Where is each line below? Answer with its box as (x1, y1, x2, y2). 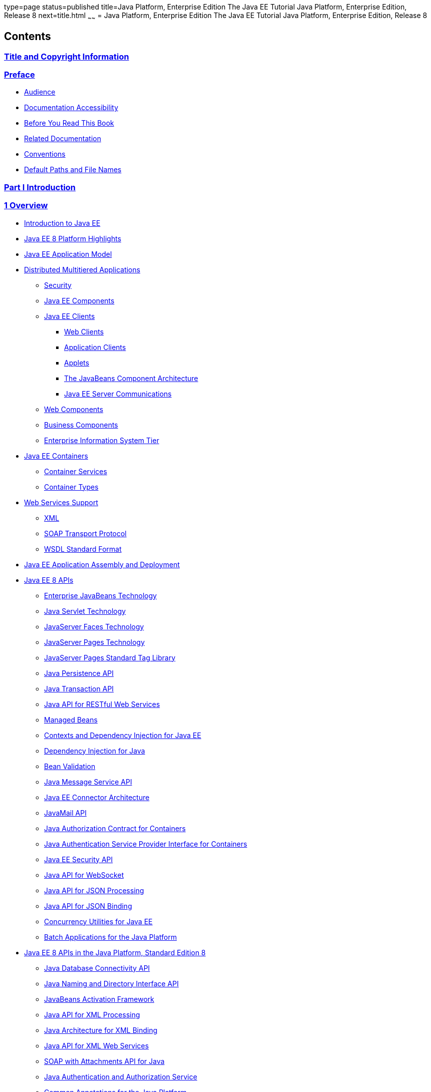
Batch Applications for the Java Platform (44, 932, 177, 941)
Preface (4, 70, 35, 80)
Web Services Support (24, 498, 99, 507)
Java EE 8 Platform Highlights (24, 234, 122, 243)
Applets (64, 358, 90, 367)
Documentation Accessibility (24, 103, 119, 112)
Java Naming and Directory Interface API (44, 979, 179, 988)
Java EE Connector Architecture (44, 793, 150, 802)
